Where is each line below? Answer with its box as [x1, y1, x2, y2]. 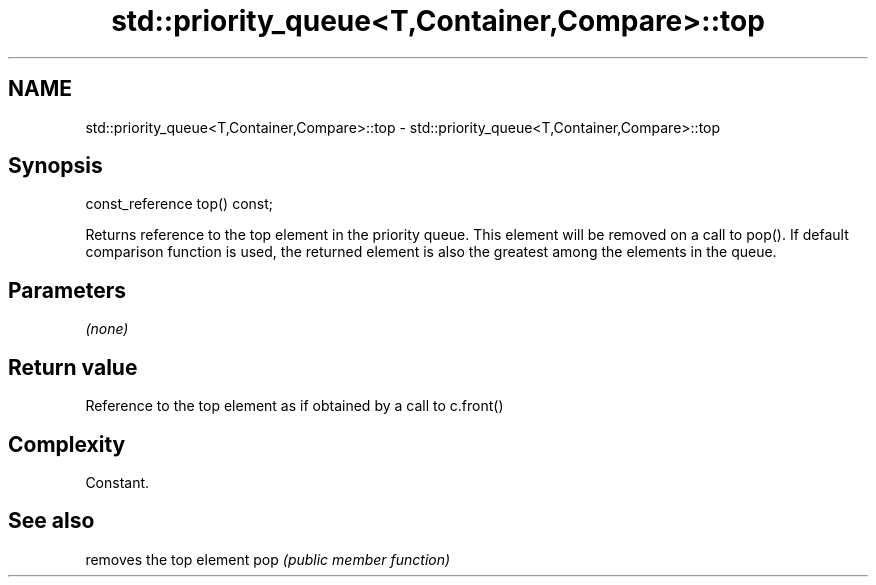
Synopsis [8, 153, 103, 179]
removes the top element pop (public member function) [85, 550, 451, 568]
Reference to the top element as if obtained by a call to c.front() [85, 397, 504, 415]
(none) [85, 320, 129, 338]
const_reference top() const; [85, 195, 274, 213]
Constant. [85, 473, 150, 491]
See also [8, 508, 95, 534]
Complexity [8, 431, 126, 457]
